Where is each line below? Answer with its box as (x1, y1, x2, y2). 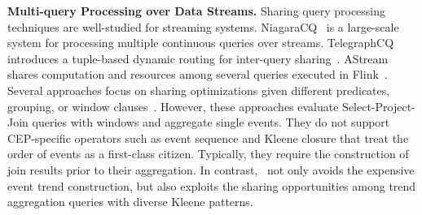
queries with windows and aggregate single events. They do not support (32, 114, 390, 131)
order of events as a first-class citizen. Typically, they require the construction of (7, 145, 409, 162)
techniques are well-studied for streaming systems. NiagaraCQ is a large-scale (7, 18, 399, 35)
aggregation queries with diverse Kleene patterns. (7, 193, 253, 210)
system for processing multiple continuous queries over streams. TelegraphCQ (7, 34, 394, 51)
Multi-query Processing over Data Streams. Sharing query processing (7, 2, 386, 19)
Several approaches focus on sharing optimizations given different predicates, (7, 81, 390, 98)
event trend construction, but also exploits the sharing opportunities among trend (7, 177, 416, 194)
